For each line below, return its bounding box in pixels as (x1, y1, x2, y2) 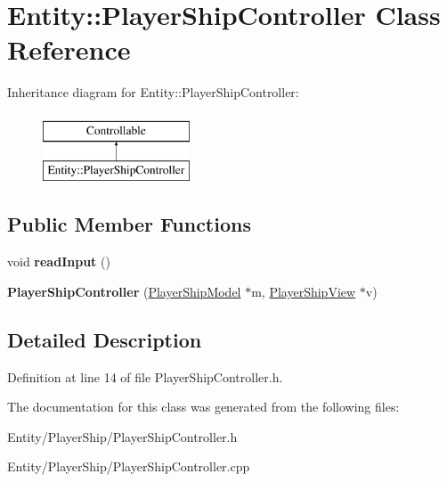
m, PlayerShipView (251, 282, 356, 300)
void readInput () (7, 252, 110, 271)
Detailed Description (7, 325, 202, 353)
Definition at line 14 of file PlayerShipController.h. (7, 367, 283, 386)
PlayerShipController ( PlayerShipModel (7, 282, 241, 300)
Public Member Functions (7, 210, 251, 238)
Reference (7, 31, 131, 68)
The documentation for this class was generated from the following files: (7, 397, 400, 416)
